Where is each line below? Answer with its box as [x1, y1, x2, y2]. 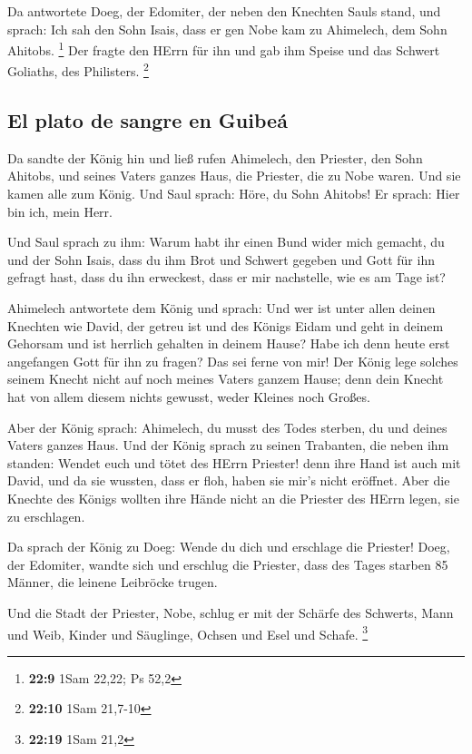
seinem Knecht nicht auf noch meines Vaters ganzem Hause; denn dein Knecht [7, 369, 444, 388]
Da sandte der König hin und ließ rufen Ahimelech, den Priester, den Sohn [7, 148, 423, 167]
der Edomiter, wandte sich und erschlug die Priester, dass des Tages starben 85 [7, 554, 448, 573]
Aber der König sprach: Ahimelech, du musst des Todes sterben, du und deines [7, 417, 447, 436]
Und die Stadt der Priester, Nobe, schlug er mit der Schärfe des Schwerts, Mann [7, 602, 454, 622]
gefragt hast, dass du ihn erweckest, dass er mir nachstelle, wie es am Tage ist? [7, 268, 446, 287]
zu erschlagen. [7, 506, 85, 525]
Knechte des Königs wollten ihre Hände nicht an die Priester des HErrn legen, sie [7, 488, 459, 507]
